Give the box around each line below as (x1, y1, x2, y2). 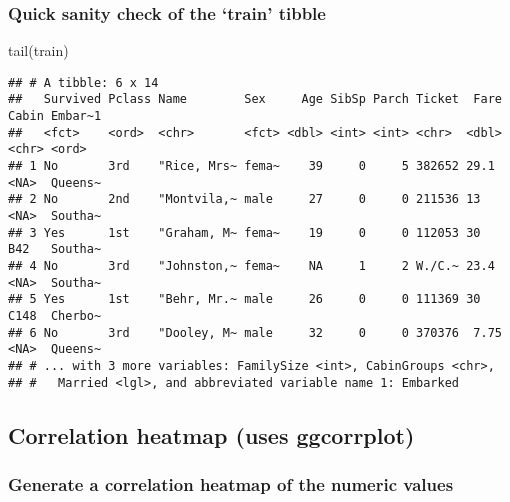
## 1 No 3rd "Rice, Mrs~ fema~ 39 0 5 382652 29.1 (8, 159, 495, 174)
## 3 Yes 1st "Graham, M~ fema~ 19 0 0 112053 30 (8, 225, 481, 240)
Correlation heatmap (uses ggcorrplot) (8, 419, 415, 450)
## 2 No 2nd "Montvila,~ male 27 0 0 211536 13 (8, 192, 481, 207)
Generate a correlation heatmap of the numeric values (8, 471, 454, 496)
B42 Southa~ (8, 242, 102, 257)
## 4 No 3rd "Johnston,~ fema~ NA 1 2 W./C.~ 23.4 (8, 259, 495, 274)
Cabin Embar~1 (8, 109, 102, 124)
